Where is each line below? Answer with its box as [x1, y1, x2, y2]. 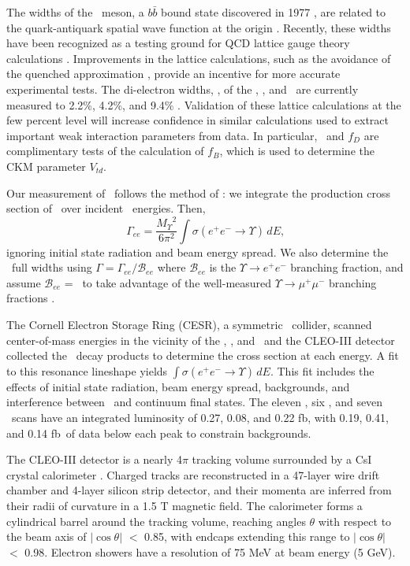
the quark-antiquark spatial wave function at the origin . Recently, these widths [6, 19, 391, 35]
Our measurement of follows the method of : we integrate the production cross [6, 184, 390, 201]
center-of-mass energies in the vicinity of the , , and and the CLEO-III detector [6, 331, 395, 348]
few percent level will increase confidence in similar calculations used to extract [6, 112, 389, 128]
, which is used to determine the [219, 142, 375, 159]
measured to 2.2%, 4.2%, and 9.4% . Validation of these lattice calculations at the [6, 96, 401, 113]
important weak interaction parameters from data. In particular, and [6, 127, 345, 143]
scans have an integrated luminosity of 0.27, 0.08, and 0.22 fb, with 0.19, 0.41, [11, 409, 389, 426]
